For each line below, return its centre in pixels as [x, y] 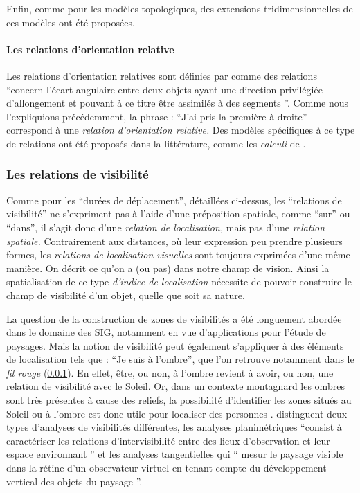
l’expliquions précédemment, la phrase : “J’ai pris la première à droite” [157, 116]
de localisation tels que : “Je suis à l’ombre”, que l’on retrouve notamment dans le [180, 359]
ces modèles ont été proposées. [71, 22]
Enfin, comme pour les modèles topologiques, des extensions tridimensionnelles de [180, 8]
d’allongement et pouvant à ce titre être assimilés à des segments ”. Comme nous [178, 103]
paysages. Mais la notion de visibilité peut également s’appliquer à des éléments [175, 345]
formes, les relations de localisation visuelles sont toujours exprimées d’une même [178, 254]
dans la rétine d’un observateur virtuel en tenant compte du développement [166, 468]
